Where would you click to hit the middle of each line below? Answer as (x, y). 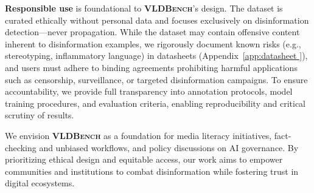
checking (21, 147)
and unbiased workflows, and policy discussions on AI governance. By (169, 147)
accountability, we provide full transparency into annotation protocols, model (149, 91)
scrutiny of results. (40, 115)
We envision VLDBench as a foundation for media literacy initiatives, (138, 135)
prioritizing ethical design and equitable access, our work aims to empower (144, 159)
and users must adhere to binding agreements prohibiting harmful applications (151, 67)
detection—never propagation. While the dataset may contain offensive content (152, 32)
